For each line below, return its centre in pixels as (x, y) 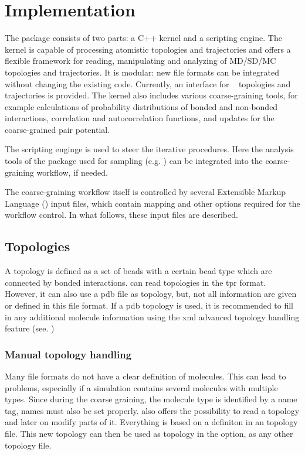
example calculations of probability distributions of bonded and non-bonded (141, 106)
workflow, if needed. (72, 172)
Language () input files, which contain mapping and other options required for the (152, 203)
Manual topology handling (68, 354)
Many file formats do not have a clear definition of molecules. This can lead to (145, 376)
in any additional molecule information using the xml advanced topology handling (152, 317)
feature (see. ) (30, 328)
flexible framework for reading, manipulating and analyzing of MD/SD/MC (140, 61)
